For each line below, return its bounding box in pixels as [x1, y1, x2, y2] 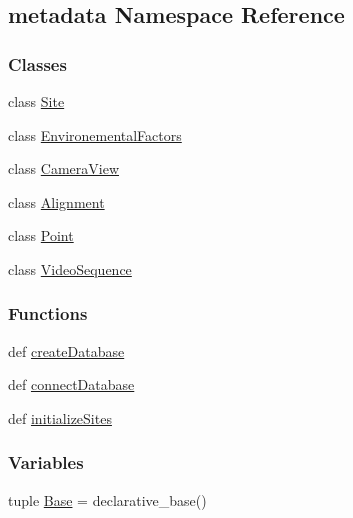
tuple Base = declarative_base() [8, 489, 207, 510]
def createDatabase [8, 340, 125, 361]
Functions [8, 301, 88, 326]
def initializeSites [8, 407, 112, 428]
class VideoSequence [8, 258, 132, 279]
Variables [8, 450, 84, 475]
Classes [8, 51, 67, 76]
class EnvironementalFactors [8, 124, 182, 145]
